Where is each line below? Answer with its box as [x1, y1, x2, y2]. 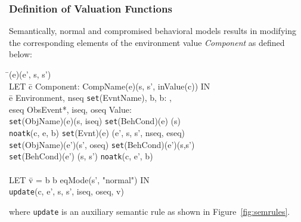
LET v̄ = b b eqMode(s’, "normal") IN [9, 173, 150, 186]
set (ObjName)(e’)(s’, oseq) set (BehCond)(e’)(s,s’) [9, 138, 195, 150]
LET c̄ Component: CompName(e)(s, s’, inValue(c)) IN [9, 79, 210, 92]
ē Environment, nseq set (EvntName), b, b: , [9, 91, 172, 104]
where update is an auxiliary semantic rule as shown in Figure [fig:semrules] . [9, 205, 290, 217]
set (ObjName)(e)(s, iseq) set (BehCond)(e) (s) [9, 115, 181, 127]
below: [9, 48, 32, 60]
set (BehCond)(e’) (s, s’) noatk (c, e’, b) [9, 150, 153, 162]
